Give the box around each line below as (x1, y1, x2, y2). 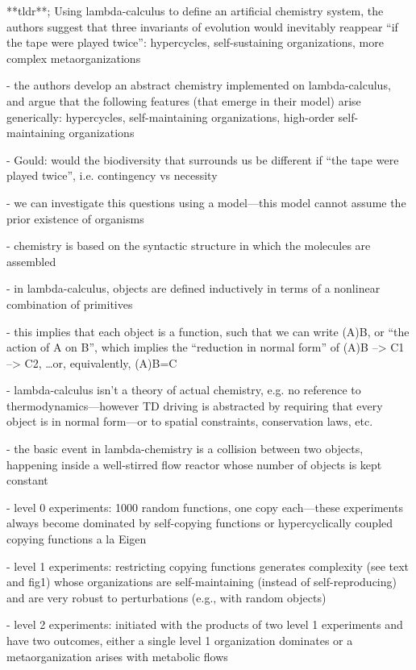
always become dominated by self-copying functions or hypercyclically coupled (6, 514, 393, 531)
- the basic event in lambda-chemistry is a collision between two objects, (6, 440, 364, 457)
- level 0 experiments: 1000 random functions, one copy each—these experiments (6, 498, 403, 515)
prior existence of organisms (6, 210, 144, 227)
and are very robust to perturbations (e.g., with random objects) (6, 589, 327, 605)
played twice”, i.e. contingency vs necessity (6, 167, 218, 184)
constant (6, 472, 48, 489)
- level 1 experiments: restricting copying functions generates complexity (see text (6, 557, 410, 574)
